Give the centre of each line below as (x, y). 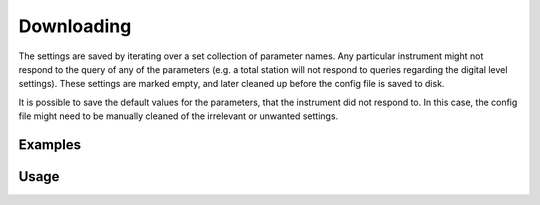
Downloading (75, 26)
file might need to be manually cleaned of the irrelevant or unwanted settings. (178, 116)
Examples (50, 144)
